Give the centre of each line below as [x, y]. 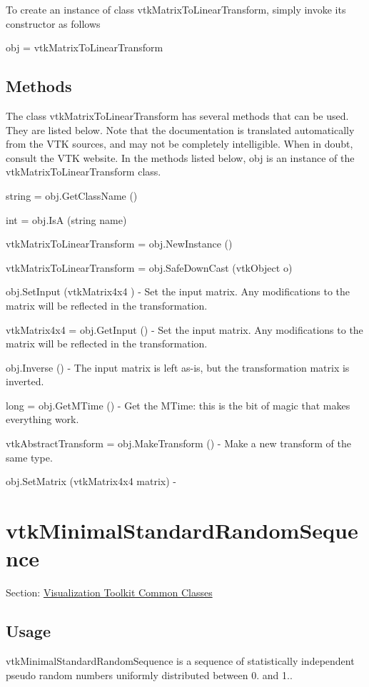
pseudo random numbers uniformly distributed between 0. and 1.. [149, 675]
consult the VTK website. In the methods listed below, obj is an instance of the [180, 157]
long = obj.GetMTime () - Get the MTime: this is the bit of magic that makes [178, 405]
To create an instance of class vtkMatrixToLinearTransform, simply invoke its [176, 9]
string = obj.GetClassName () [72, 195]
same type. [29, 457]
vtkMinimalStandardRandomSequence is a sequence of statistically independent [180, 660]
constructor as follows [53, 23]
